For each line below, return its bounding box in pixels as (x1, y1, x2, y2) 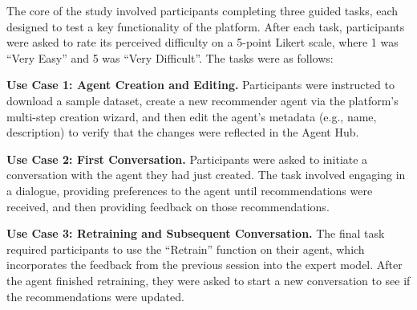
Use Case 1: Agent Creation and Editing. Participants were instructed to (6, 76, 395, 93)
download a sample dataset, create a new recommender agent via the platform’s (6, 92, 399, 108)
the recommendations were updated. (6, 288, 184, 304)
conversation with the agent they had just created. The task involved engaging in (6, 166, 406, 183)
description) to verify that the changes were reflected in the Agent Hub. (6, 124, 359, 141)
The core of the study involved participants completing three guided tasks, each (6, 2, 399, 18)
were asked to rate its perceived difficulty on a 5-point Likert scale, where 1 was (6, 34, 399, 51)
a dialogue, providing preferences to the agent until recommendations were (6, 182, 373, 198)
